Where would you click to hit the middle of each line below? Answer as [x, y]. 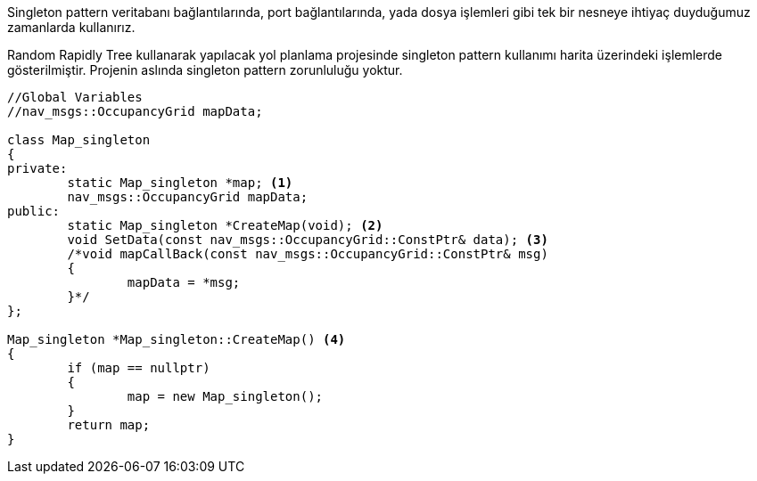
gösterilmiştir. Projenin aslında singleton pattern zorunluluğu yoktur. [205, 70]
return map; [109, 425]
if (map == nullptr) [139, 368]
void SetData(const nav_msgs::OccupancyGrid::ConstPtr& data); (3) [308, 240]
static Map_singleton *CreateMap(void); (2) [225, 225]
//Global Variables [75, 97]
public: [34, 211]
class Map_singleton [79, 140]
